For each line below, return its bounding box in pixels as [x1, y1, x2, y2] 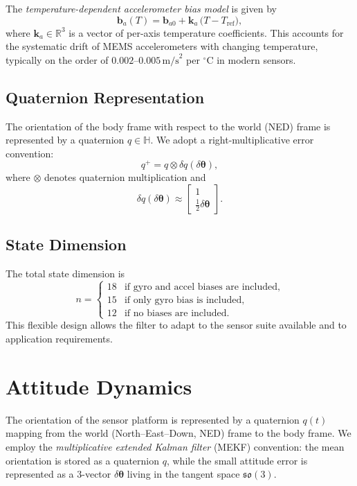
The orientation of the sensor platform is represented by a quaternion [6, 412, 300, 426]
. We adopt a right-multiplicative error [150, 132, 314, 147]
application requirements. [6, 331, 113, 346]
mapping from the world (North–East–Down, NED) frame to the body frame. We [6, 426, 351, 440]
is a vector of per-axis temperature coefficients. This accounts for [68, 25, 344, 40]
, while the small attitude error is [166, 453, 308, 467]
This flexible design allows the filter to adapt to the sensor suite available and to [6, 318, 347, 332]
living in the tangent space [127, 467, 240, 481]
